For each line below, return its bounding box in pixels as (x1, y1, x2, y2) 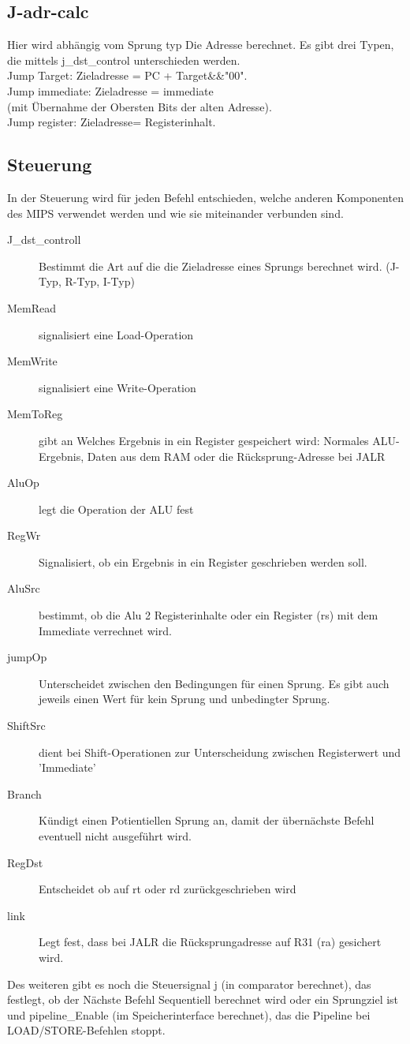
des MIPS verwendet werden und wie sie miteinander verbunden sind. (7, 204, 344, 221)
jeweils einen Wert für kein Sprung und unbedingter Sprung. (39, 690, 330, 707)
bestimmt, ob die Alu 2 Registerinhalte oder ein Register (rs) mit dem (39, 607, 378, 623)
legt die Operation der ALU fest (39, 500, 194, 517)
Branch (7, 785, 42, 802)
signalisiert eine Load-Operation (39, 326, 194, 342)
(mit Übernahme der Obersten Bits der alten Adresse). (7, 98, 272, 114)
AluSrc (7, 580, 40, 597)
